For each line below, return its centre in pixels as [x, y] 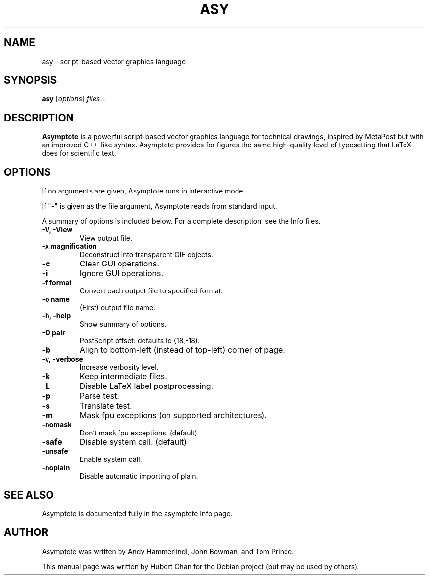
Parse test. [99, 396]
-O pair [53, 333]
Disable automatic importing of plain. [139, 476]
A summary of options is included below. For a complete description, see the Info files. [181, 221]
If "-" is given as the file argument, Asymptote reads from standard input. [159, 206]
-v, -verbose [62, 359]
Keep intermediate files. [123, 376]
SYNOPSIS [31, 80]
